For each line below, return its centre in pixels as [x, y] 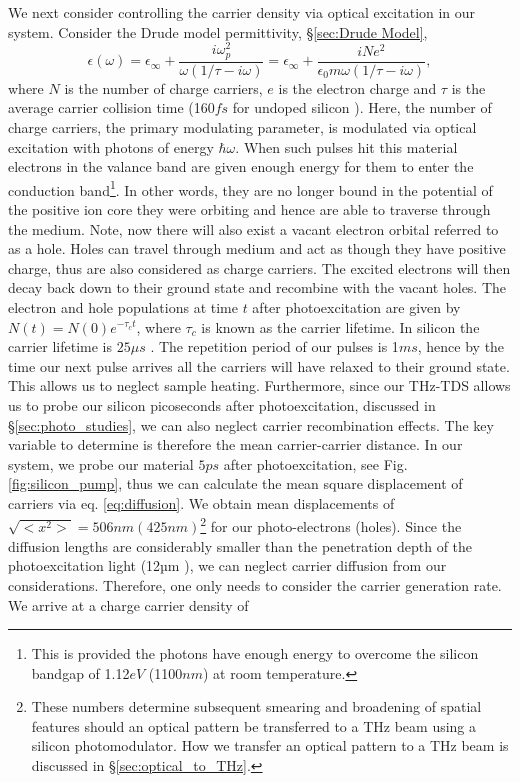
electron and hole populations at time [123, 306]
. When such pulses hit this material [346, 146]
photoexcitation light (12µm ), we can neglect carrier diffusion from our [227, 565]
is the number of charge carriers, [163, 87]
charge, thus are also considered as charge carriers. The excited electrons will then [259, 267]
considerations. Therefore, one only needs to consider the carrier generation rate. [255, 584]
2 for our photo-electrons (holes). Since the [331, 525]
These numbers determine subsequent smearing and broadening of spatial [256, 706]
